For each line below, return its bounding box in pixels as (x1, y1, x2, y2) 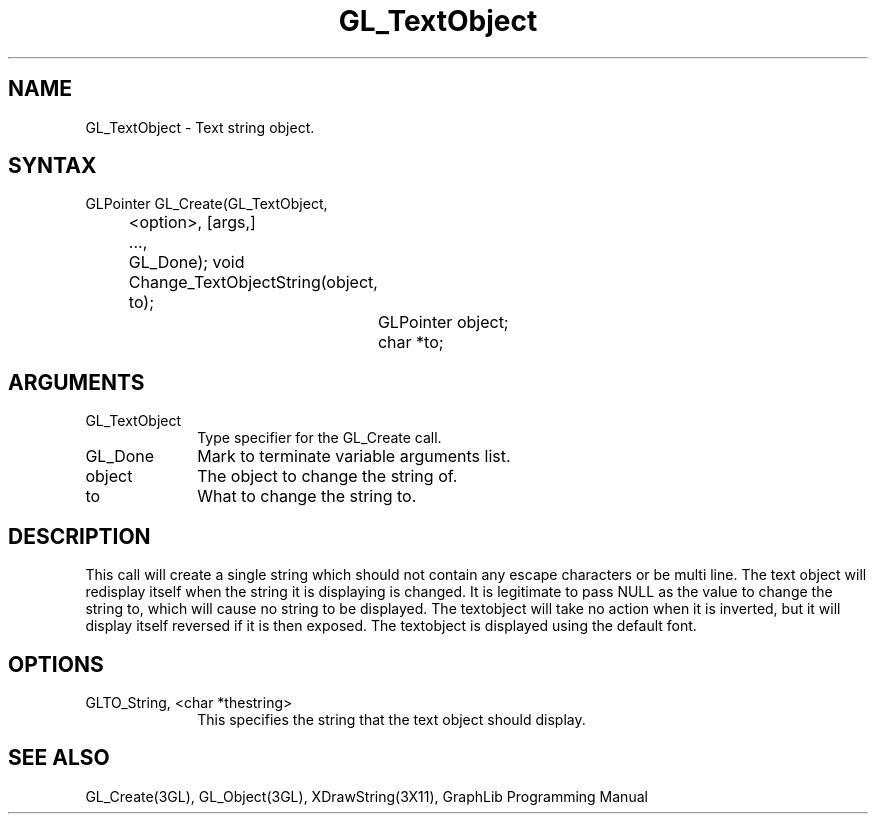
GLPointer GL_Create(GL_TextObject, (85, 195, 328, 213)
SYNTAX (8, 153, 97, 179)
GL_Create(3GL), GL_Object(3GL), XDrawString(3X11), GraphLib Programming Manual (85, 787, 648, 805)
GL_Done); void (128, 252, 245, 273)
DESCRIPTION (8, 523, 151, 549)
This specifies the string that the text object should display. (197, 710, 586, 728)
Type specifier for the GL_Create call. (197, 429, 442, 447)
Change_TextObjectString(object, (128, 272, 378, 293)
